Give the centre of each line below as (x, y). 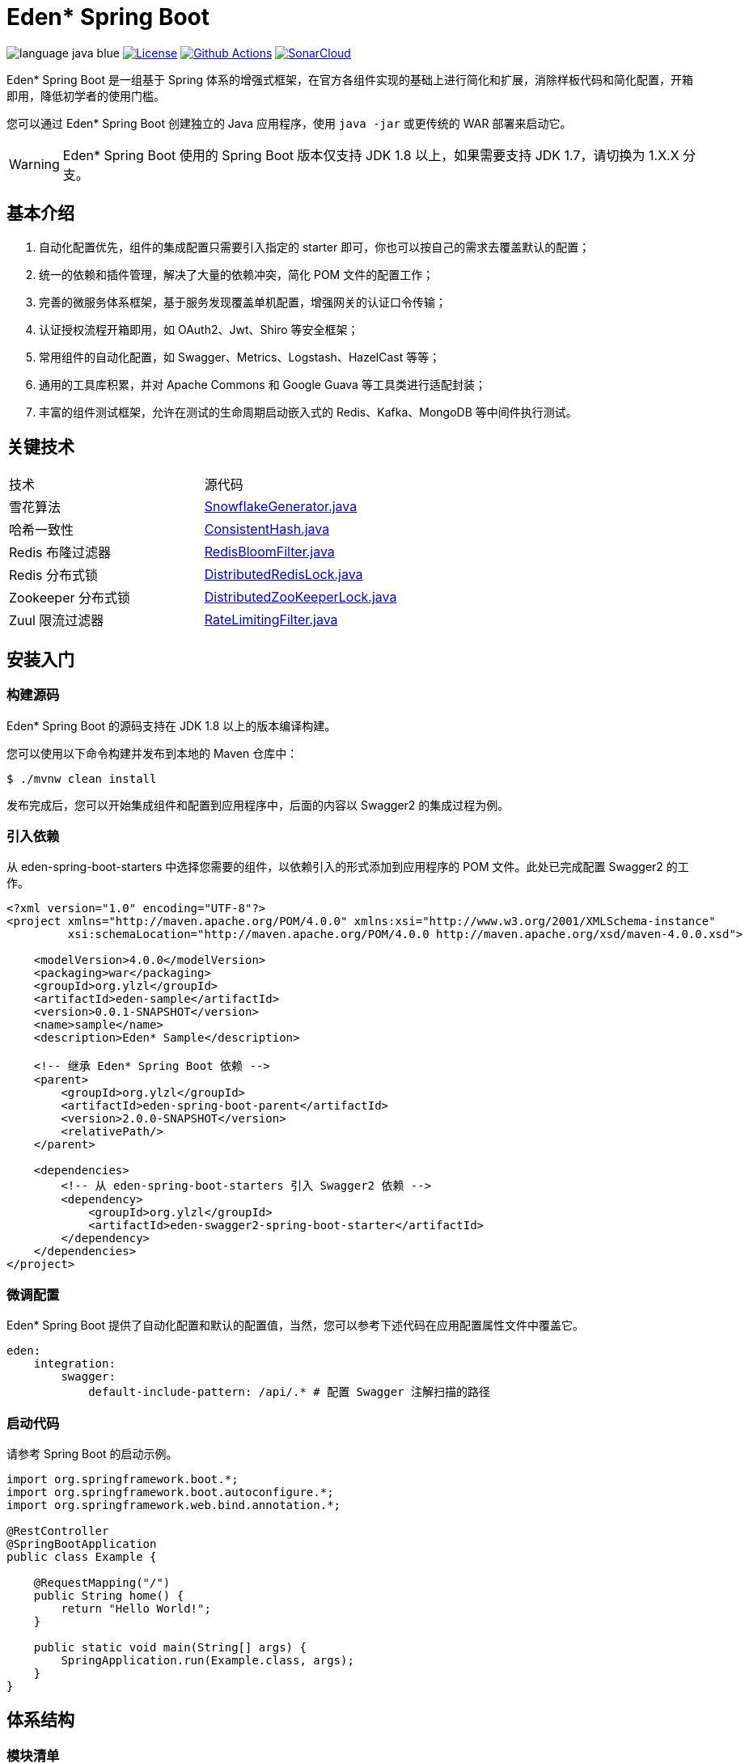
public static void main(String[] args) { (170, 1647)
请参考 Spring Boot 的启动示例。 (92, 1453)
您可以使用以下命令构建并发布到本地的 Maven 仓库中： (152, 753)
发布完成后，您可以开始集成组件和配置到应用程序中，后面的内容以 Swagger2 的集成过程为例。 (258, 805)
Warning (34, 164)
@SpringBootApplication (82, 1543)
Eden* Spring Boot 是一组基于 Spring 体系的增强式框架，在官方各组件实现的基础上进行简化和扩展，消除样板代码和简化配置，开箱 (350, 79)
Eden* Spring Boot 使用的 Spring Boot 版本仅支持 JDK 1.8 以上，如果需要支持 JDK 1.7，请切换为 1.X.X (371, 155)
